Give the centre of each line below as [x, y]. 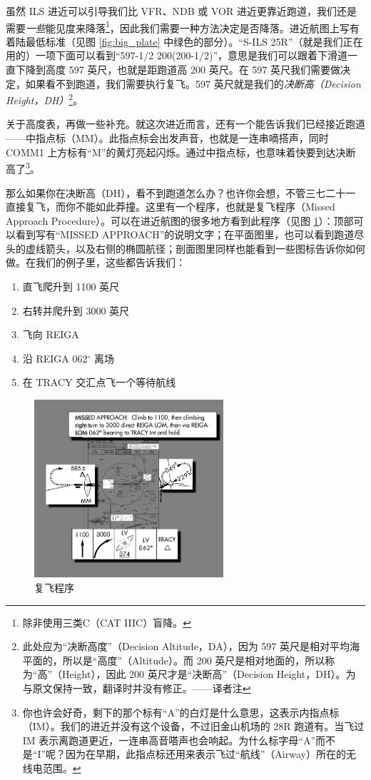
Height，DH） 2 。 [45, 99]
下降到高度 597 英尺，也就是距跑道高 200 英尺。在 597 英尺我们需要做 [178, 70]
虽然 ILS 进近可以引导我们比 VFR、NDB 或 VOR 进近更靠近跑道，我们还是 [181, 11]
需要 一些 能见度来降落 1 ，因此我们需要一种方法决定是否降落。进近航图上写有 [183, 26]
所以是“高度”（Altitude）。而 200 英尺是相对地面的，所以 [194, 660]
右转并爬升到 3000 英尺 [76, 310]
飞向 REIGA [51, 334]
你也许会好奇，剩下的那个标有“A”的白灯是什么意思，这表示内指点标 [181, 712]
